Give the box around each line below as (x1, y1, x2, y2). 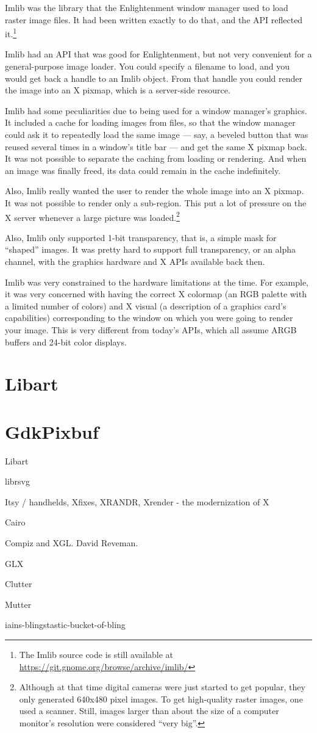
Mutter (5, 598, 32, 610)
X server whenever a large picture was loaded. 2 (5, 209, 180, 223)
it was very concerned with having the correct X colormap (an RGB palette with (5, 287, 307, 300)
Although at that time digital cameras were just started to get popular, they (19, 681, 305, 693)
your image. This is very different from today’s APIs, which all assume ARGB (5, 323, 297, 336)
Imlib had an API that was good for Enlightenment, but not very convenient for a (5, 48, 312, 60)
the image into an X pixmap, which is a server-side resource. (5, 84, 230, 96)
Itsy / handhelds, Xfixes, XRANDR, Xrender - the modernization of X (5, 495, 269, 508)
